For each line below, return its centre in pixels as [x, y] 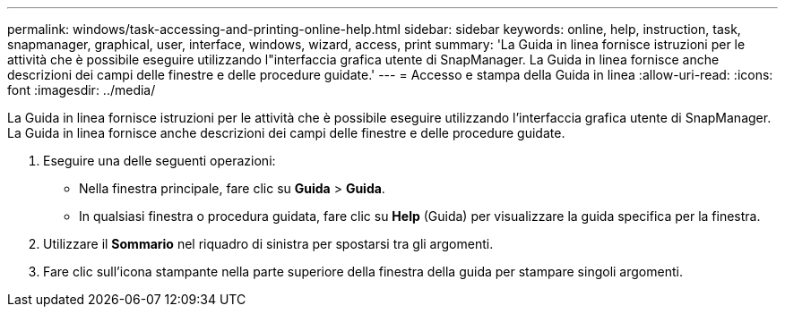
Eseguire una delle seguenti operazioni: [160, 161]
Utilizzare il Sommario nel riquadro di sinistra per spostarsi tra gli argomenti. [268, 244]
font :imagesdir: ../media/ [82, 90]
